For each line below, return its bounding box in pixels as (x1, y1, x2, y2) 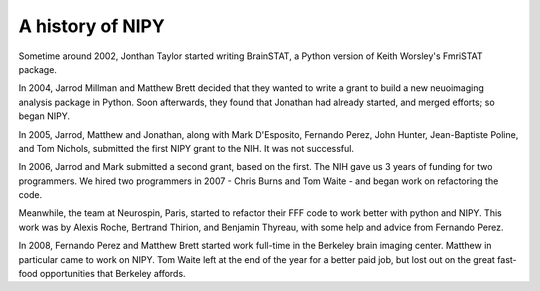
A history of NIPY (18, 15, 165, 37)
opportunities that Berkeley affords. (40, 268, 186, 280)
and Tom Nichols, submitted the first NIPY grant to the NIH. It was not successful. (18, 142, 355, 154)
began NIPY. (18, 110, 70, 122)
